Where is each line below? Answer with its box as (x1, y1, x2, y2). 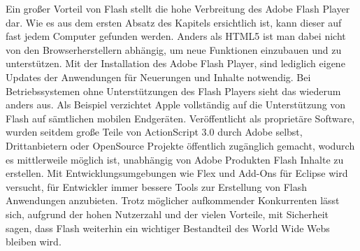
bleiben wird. (6, 234, 62, 249)
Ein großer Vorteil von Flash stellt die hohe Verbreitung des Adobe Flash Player (6, 1, 350, 15)
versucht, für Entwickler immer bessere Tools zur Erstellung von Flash (6, 179, 308, 194)
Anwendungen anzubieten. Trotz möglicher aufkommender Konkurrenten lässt (6, 193, 340, 208)
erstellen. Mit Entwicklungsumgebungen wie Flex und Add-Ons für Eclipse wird (6, 166, 348, 180)
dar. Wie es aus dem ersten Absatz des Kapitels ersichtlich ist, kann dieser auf (6, 15, 342, 29)
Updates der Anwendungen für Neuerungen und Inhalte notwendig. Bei (6, 69, 311, 84)
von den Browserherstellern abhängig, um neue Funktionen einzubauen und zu (6, 42, 342, 57)
